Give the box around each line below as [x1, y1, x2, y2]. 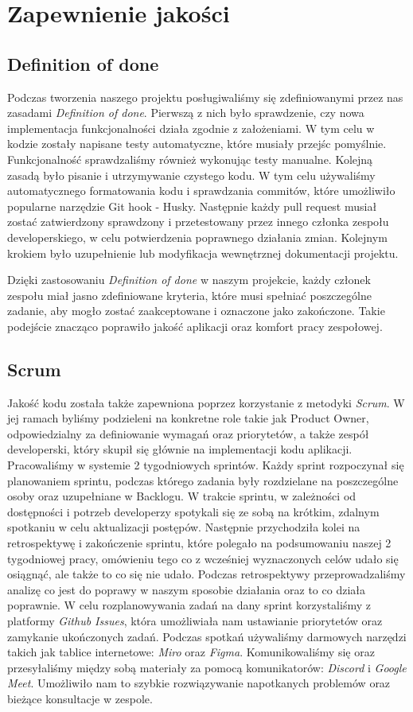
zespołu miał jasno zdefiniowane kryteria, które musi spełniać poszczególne [7, 286, 372, 303]
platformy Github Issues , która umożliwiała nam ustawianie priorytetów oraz [7, 613, 383, 628]
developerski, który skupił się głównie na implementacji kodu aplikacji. [7, 441, 353, 457]
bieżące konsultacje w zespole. [7, 690, 153, 706]
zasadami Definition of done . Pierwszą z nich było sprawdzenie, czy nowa [7, 104, 364, 121]
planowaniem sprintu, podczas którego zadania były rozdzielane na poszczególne [7, 472, 399, 488]
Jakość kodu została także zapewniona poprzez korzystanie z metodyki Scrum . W [7, 394, 405, 410]
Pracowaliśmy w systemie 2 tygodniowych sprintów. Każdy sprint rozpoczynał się [7, 457, 404, 473]
